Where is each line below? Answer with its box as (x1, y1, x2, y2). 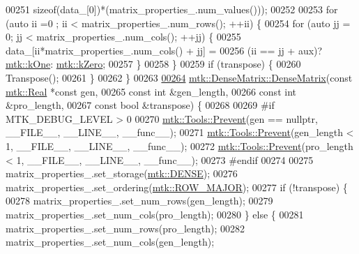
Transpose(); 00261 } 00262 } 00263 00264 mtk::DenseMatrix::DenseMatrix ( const (6, 70, 353, 84)
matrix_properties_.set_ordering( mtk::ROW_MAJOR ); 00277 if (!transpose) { (6, 179, 348, 194)
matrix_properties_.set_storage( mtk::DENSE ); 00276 (6, 166, 238, 181)
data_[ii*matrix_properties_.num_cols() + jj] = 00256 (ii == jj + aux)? (6, 43, 323, 57)
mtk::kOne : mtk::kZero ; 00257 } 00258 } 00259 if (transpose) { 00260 (6, 57, 301, 71)
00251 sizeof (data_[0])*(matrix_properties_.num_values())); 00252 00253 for (6, 2, 338, 16)
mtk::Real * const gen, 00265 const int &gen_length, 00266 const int (6, 84, 296, 98)
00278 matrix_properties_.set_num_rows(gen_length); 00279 (6, 193, 273, 208)
